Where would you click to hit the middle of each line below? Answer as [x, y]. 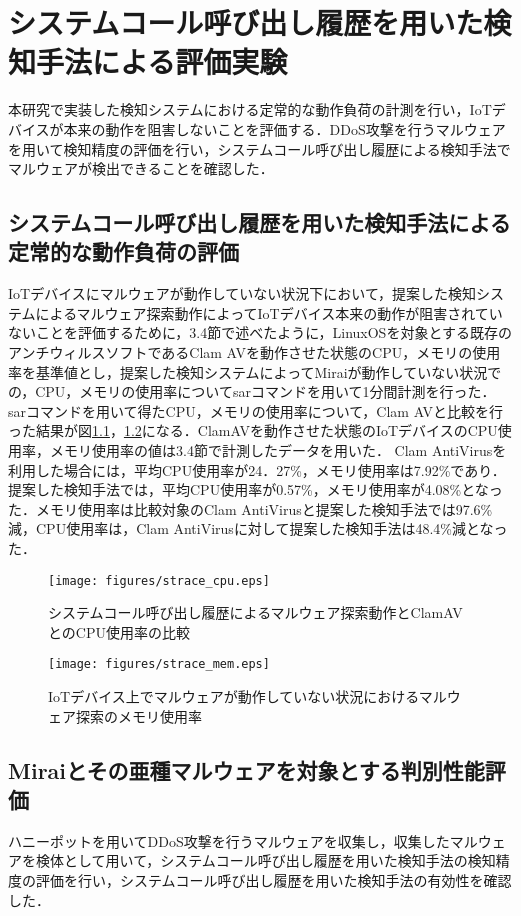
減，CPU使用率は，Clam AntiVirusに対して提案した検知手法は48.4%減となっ [258, 528]
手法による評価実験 [162, 61]
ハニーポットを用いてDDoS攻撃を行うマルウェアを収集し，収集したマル [243, 840]
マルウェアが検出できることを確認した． [141, 168]
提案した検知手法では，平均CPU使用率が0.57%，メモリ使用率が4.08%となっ [255, 489]
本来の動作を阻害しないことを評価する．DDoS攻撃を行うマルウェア [284, 128]
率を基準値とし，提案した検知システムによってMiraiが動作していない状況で [255, 371]
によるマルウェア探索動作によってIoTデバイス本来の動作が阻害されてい [269, 312]
